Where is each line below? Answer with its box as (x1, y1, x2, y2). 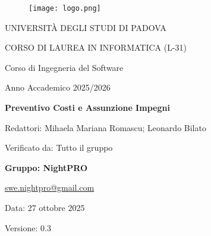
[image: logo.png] (29, 4, 101, 13)
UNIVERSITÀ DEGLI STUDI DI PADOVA (5, 21, 166, 33)
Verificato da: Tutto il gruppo (5, 141, 113, 154)
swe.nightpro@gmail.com (5, 181, 95, 194)
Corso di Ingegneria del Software (5, 61, 124, 73)
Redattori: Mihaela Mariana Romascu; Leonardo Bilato (5, 121, 206, 133)
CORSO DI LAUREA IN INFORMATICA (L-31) (5, 41, 187, 54)
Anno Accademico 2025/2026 (5, 81, 111, 94)
